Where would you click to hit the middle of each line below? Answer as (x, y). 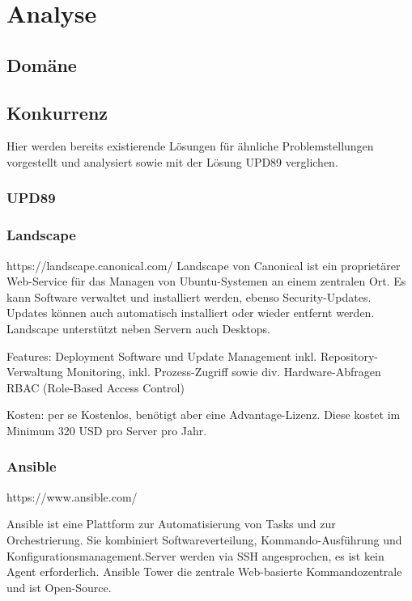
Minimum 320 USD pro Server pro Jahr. (107, 430)
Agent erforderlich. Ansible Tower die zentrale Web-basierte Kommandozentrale (204, 571)
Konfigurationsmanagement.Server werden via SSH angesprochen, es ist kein (195, 555)
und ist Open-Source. (59, 587)
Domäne (42, 64)
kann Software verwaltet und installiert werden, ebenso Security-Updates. (189, 296)
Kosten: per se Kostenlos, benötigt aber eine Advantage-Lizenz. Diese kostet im (204, 415)
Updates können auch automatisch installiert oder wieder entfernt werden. (191, 313)
